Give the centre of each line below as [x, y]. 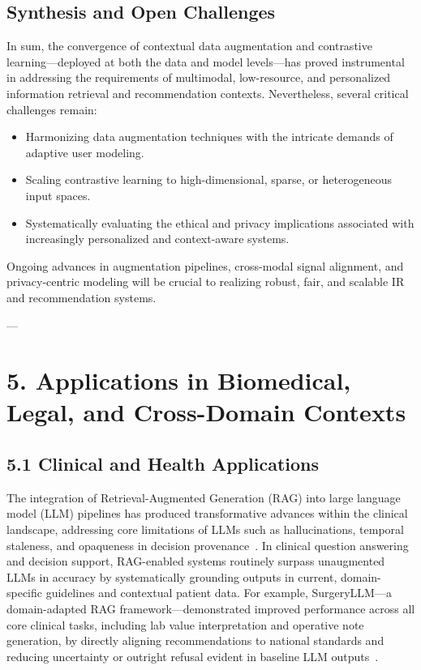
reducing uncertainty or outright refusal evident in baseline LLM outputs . [193, 656]
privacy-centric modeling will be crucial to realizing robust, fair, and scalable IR [206, 282]
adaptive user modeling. [85, 152]
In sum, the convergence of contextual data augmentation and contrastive [189, 46]
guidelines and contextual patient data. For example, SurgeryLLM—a [219, 593]
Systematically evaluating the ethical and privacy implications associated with [220, 222]
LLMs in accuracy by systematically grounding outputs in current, [172, 576]
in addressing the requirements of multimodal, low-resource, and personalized [199, 77]
